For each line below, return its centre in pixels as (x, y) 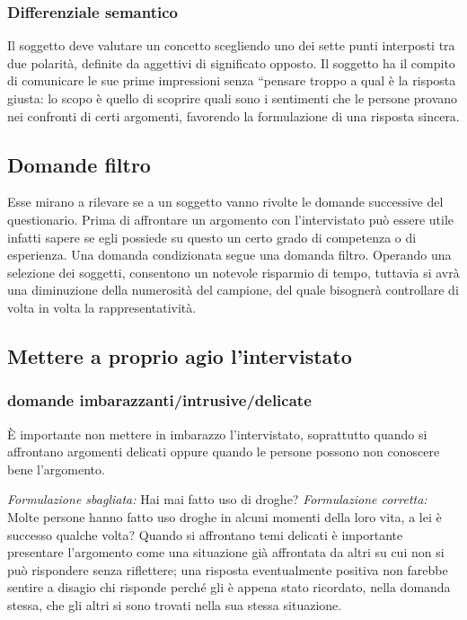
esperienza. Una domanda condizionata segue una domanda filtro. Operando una (229, 255)
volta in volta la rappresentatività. (102, 307)
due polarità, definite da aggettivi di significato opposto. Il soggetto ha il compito (231, 62)
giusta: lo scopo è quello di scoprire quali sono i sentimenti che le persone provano (233, 98)
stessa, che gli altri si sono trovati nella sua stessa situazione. (175, 604)
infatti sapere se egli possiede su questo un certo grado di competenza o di (212, 237)
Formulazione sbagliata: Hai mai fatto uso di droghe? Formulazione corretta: (217, 499)
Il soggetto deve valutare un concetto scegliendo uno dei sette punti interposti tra (231, 45)
